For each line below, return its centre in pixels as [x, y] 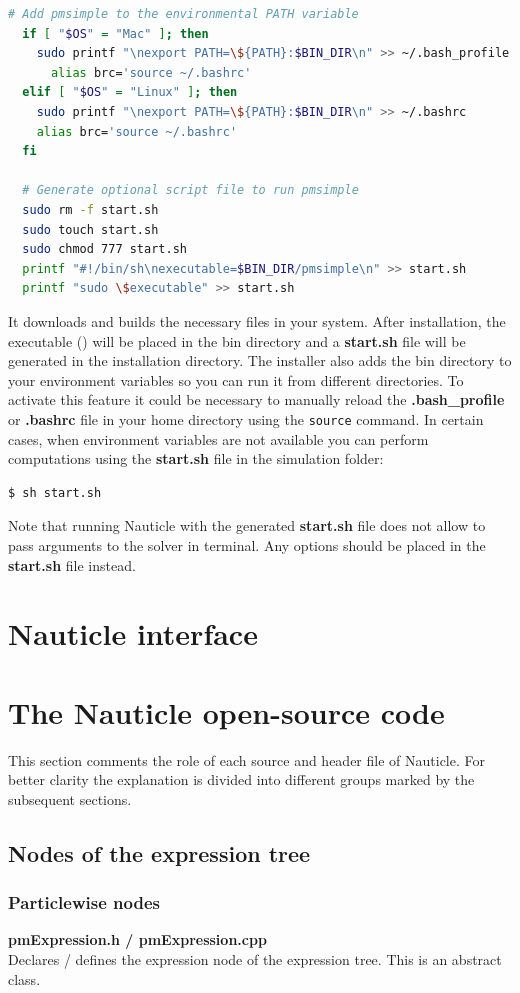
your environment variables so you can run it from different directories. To [236, 379]
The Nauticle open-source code [226, 711]
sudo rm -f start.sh [90, 209]
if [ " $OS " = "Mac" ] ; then [115, 33]
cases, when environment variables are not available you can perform [218, 438]
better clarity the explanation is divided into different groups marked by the [241, 779]
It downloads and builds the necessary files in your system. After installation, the [257, 320]
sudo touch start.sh [90, 229]
